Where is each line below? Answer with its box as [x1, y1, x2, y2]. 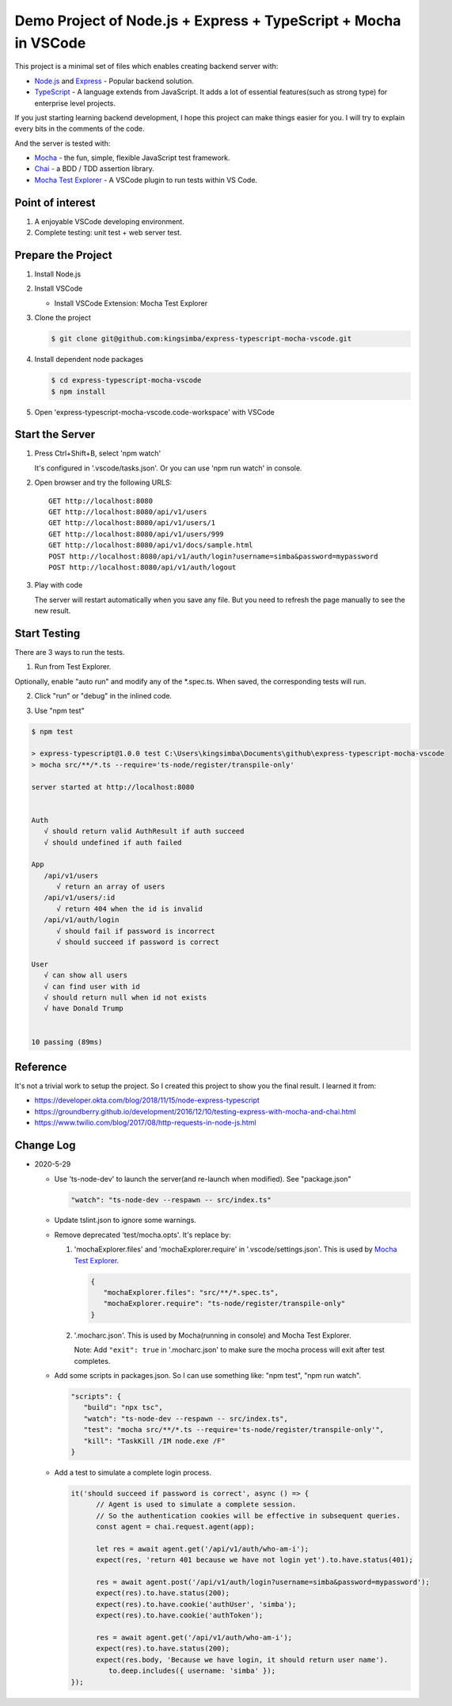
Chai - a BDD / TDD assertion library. [34, 164, 154, 173]
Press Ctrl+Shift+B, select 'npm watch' [34, 448, 161, 459]
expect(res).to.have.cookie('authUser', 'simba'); [96, 1600, 297, 1609]
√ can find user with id [44, 982, 140, 991]
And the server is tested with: [14, 139, 111, 148]
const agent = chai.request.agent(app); [96, 1522, 255, 1532]
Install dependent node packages [34, 355, 144, 364]
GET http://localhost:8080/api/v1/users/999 [48, 529, 225, 539]
